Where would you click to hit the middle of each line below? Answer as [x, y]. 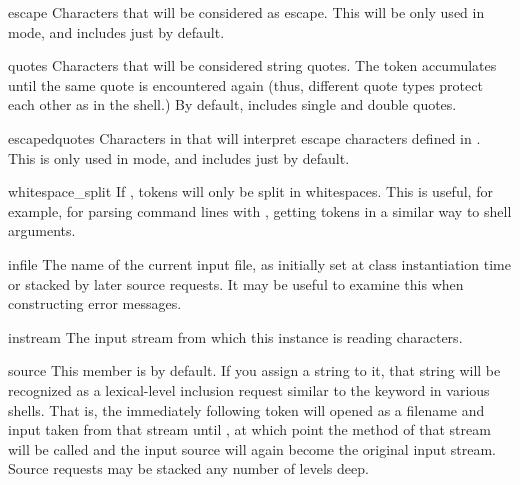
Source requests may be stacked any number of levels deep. [188, 468]
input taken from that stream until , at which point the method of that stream [249, 429]
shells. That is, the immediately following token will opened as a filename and [246, 409]
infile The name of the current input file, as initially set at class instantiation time [259, 263]
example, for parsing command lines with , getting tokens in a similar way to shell [260, 210]
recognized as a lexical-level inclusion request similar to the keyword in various [249, 389]
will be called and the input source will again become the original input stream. [252, 448]
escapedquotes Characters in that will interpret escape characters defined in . [244, 137]
